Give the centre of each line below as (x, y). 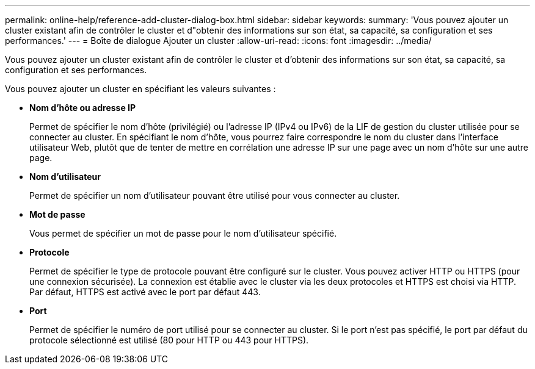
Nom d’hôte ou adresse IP (83, 108)
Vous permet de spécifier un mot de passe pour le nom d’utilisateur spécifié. (183, 233)
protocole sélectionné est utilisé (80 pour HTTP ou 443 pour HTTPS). (169, 340)
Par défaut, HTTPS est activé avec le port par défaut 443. (145, 292)
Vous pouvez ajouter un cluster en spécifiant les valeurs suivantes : (140, 89)
